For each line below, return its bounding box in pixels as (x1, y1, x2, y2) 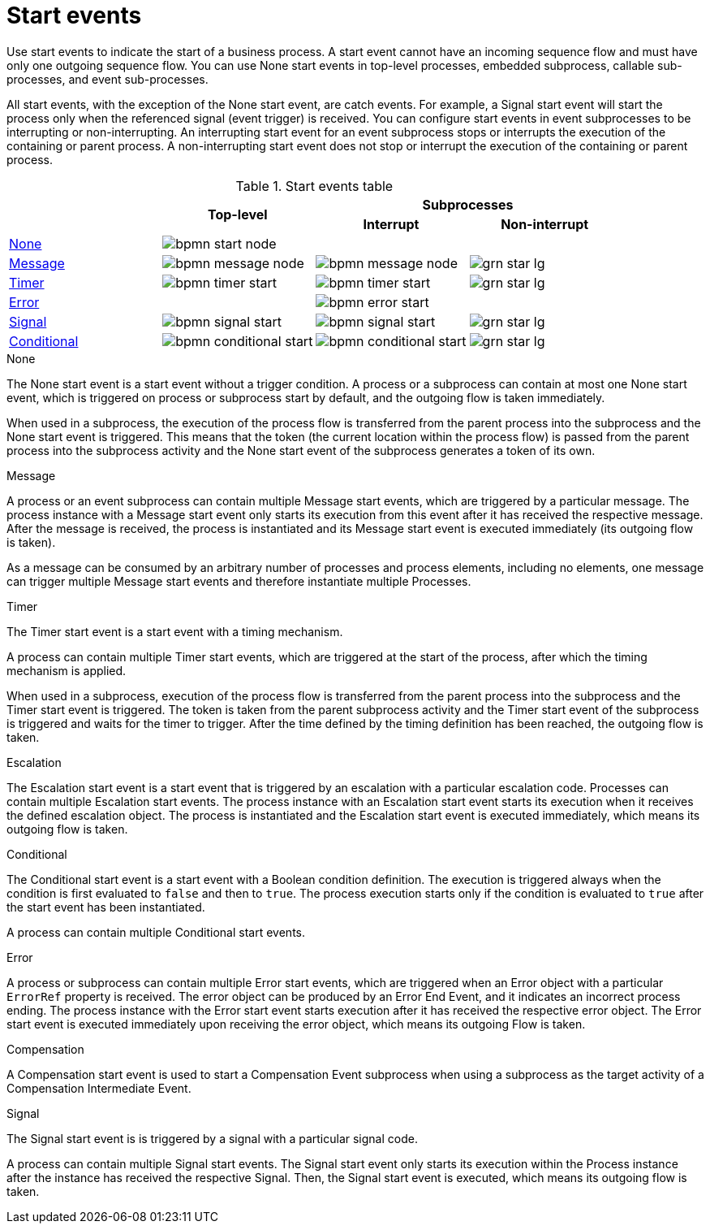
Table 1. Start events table (235, 177, 394, 194)
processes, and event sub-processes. (6, 71, 209, 86)
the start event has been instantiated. (6, 899, 205, 914)
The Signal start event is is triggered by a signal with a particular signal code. (6, 1131, 418, 1146)
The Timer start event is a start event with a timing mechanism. (6, 624, 343, 639)
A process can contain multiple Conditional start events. (6, 925, 305, 939)
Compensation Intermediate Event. (6, 1081, 191, 1095)
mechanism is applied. (6, 663, 127, 678)
